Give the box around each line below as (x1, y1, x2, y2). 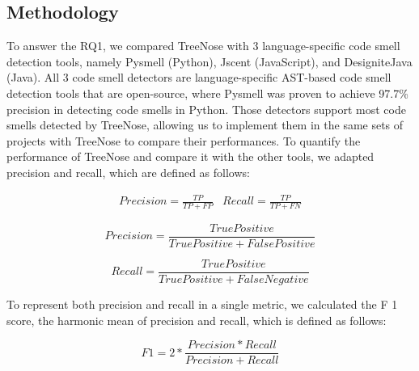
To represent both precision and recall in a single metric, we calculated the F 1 (6, 296, 398, 313)
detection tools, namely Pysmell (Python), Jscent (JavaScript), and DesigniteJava (6, 53, 413, 70)
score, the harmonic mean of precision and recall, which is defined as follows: (6, 311, 387, 328)
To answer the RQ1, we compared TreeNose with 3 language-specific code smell (6, 37, 400, 54)
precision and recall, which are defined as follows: (6, 163, 250, 180)
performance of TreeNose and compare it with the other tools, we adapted (6, 148, 375, 165)
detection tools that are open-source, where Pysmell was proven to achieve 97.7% (6, 84, 408, 101)
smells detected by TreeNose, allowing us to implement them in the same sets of (6, 116, 404, 133)
